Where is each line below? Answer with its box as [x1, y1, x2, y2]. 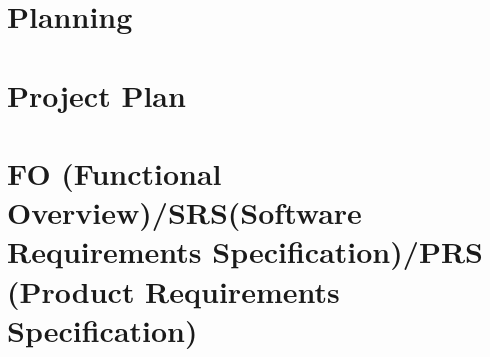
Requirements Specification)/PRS [7, 231, 483, 272]
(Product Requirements [7, 270, 340, 311]
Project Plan [7, 74, 186, 115]
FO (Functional [7, 152, 222, 193]
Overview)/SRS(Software [7, 192, 362, 233]
